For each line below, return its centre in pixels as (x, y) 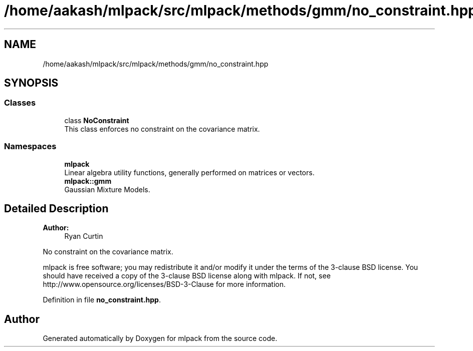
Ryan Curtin (84, 236)
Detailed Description (56, 208)
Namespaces (30, 146)
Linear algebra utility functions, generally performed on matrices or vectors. (189, 172)
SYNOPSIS (31, 83)
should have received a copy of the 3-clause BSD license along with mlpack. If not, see (187, 276)
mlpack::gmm (88, 181)
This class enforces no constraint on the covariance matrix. (162, 129)
